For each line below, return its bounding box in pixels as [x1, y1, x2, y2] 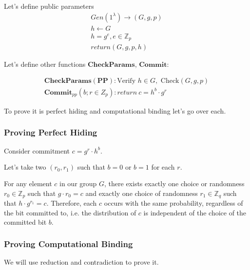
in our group [59, 178, 97, 188]
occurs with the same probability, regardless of [104, 197, 243, 208]
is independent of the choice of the [143, 207, 247, 217]
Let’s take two [4, 162, 46, 172]
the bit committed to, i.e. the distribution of [4, 207, 136, 217]
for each [151, 162, 175, 172]
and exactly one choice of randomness [85, 188, 198, 198]
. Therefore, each [46, 197, 97, 208]
